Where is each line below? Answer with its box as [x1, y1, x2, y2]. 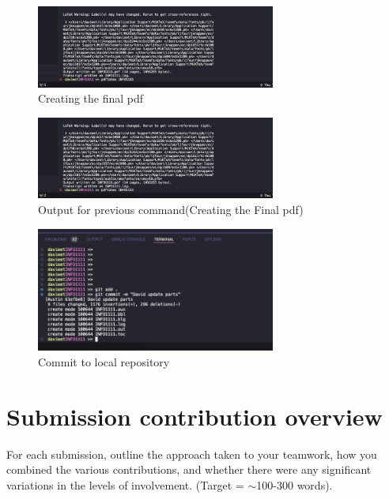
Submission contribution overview [6, 400, 383, 432]
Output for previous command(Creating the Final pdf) [38, 201, 304, 217]
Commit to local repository [38, 353, 170, 370]
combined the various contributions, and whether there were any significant [6, 461, 372, 478]
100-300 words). [256, 476, 333, 493]
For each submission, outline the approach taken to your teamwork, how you [6, 445, 377, 462]
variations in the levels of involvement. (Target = [6, 476, 244, 493]
